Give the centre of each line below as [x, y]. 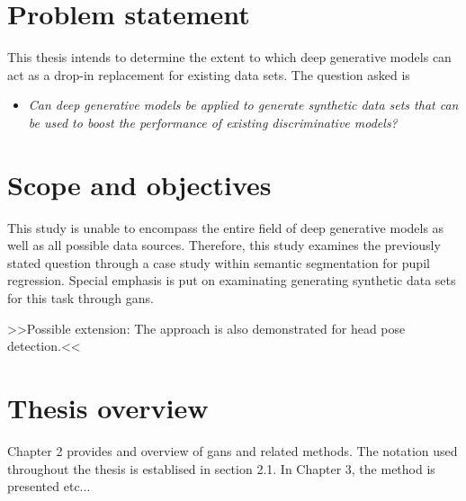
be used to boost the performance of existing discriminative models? [213, 122]
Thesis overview [108, 407]
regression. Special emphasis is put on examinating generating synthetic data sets [232, 280]
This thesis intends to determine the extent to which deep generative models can [229, 57]
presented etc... [49, 486]
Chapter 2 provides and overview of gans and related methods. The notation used [233, 450]
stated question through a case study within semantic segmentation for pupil [219, 262]
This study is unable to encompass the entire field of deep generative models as [226, 227]
